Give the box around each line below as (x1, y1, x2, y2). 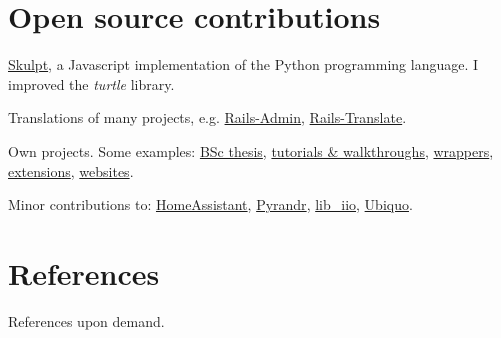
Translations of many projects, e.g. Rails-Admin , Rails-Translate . (8, 107, 407, 128)
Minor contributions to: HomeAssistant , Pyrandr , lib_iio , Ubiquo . (8, 194, 413, 215)
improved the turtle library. (8, 73, 175, 94)
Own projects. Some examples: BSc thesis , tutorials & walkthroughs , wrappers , (8, 140, 494, 161)
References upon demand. (8, 310, 165, 331)
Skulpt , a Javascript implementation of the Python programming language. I (8, 54, 479, 75)
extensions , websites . (8, 160, 134, 181)
